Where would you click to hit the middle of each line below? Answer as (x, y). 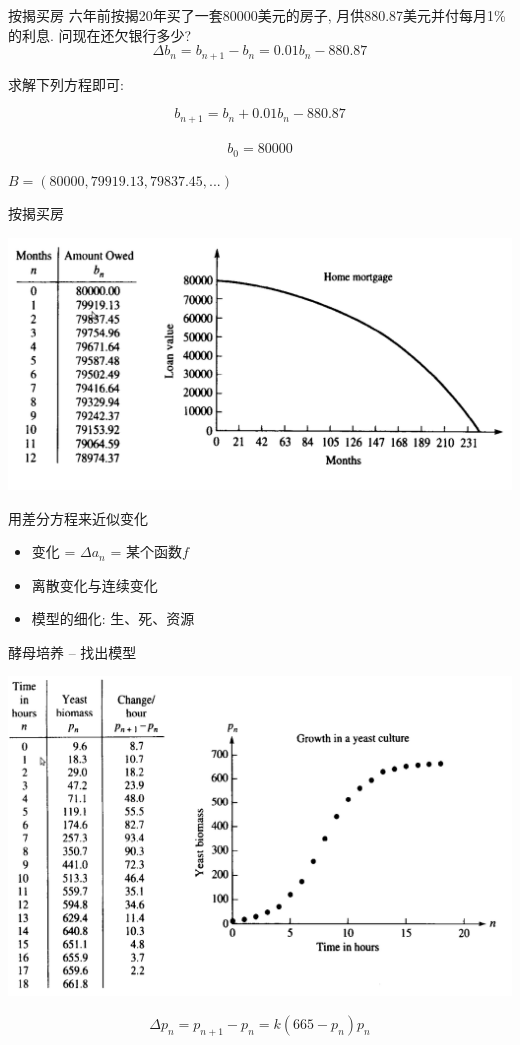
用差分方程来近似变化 (78, 517)
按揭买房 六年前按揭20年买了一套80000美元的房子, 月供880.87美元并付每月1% (257, 15)
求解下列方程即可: (66, 83)
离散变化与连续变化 (94, 584)
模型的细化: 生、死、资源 (113, 618)
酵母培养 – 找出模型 (72, 651)
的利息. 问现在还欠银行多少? (100, 34)
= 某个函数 (146, 551)
